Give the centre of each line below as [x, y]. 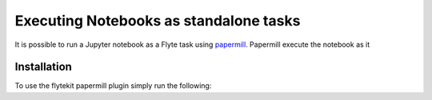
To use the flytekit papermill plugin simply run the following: [113, 86]
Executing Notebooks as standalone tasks [158, 21]
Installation [43, 67]
